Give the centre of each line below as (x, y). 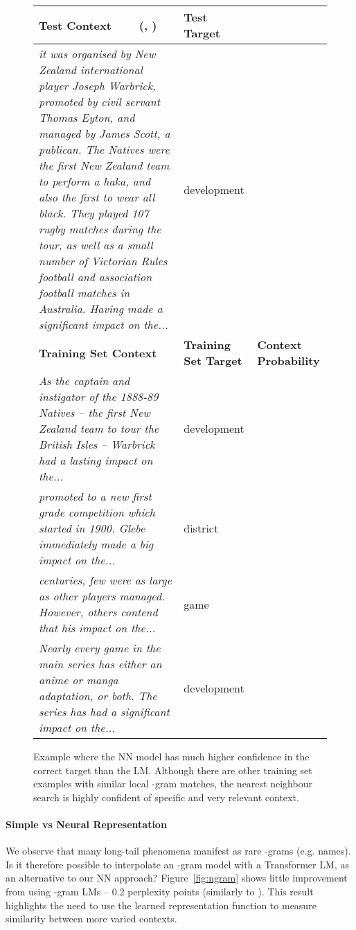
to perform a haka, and (95, 181)
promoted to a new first (95, 496)
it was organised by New (97, 54)
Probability (288, 360)
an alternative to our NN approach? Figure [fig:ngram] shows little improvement (177, 878)
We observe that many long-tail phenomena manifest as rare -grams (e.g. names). (178, 851)
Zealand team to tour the (99, 428)
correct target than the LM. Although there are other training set (173, 770)
